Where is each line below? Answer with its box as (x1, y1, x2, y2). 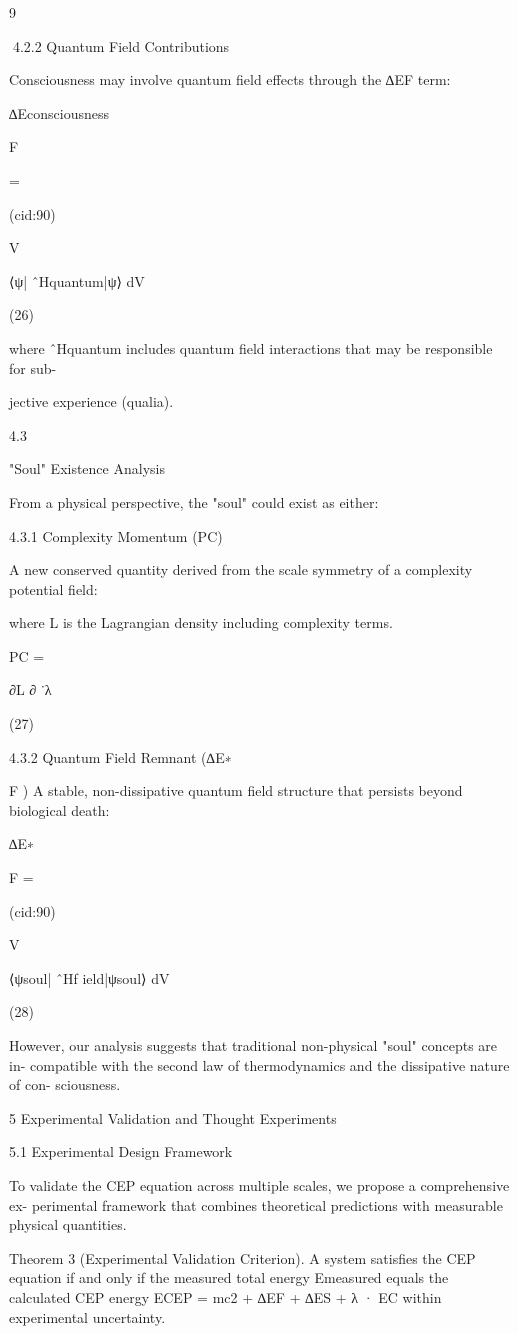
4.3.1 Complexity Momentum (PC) (9, 525, 223, 546)
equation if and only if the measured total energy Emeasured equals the (9, 1267, 449, 1288)
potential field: (9, 578, 98, 599)
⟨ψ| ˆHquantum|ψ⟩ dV (9, 270, 145, 291)
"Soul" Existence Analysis (9, 458, 165, 479)
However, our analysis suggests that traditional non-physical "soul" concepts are (9, 1035, 498, 1055)
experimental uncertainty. (9, 1306, 166, 1327)
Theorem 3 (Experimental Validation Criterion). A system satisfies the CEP (9, 1247, 476, 1268)
